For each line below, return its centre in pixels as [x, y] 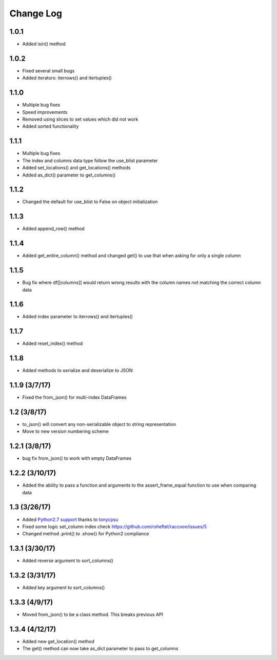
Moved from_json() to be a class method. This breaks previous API [93, 615]
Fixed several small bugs [48, 71]
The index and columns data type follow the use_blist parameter [90, 160]
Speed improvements [45, 112]
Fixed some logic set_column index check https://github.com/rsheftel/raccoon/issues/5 [115, 527]
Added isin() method [44, 44]
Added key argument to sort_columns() [64, 588]
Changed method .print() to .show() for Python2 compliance [86, 534]
